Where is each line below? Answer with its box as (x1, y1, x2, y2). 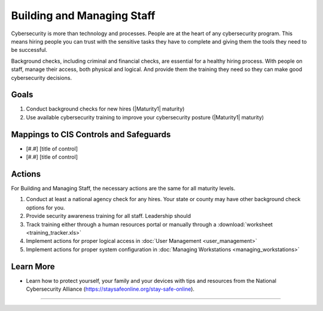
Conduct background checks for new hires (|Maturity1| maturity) (26, 105, 185, 113)
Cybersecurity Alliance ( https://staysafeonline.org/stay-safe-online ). (26, 285, 194, 292)
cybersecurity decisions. (11, 74, 72, 81)
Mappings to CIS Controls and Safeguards (11, 129, 171, 140)
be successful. (11, 47, 48, 54)
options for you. (26, 204, 65, 211)
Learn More (11, 261, 55, 272)
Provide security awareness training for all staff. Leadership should (26, 213, 191, 220)
